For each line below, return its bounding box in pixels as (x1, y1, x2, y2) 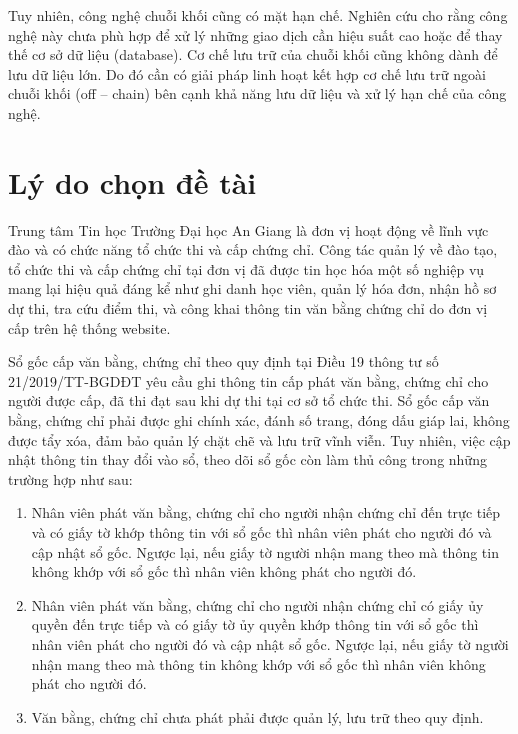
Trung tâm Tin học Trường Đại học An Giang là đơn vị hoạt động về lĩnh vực (8, 219, 489, 240)
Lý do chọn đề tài (8, 161, 257, 202)
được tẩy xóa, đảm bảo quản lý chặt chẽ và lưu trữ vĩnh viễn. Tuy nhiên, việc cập (8, 429, 511, 450)
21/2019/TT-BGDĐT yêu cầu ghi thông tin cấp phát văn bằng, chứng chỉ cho (8, 370, 489, 391)
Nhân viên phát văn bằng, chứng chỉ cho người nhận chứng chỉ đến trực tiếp (31, 502, 501, 523)
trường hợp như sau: (8, 468, 133, 489)
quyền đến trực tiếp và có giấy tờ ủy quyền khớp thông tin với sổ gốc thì (31, 614, 479, 635)
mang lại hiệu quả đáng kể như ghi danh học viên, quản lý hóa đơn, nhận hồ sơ (8, 278, 497, 299)
